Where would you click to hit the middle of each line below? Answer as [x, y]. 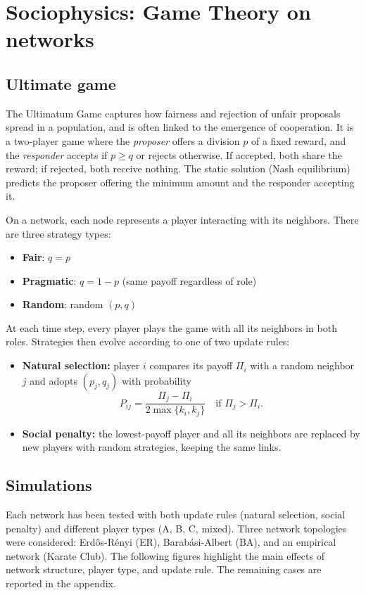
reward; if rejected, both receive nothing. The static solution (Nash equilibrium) [178, 168]
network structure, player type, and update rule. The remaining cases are [164, 569]
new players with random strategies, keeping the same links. [152, 447]
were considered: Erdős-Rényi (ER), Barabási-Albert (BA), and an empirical [171, 542]
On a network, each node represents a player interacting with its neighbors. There [182, 219]
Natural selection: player [81, 365]
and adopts [53, 380]
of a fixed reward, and [298, 140]
